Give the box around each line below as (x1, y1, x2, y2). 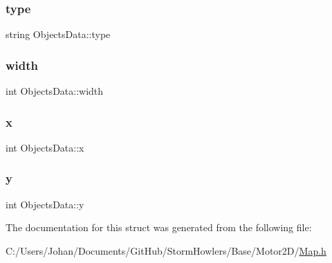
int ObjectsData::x (6, 140, 84, 154)
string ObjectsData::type (6, 27, 111, 42)
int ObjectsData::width (6, 84, 104, 98)
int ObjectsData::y (6, 197, 84, 211)
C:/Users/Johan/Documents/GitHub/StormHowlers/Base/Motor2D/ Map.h (6, 243, 326, 257)
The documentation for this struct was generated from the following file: (6, 220, 312, 235)
